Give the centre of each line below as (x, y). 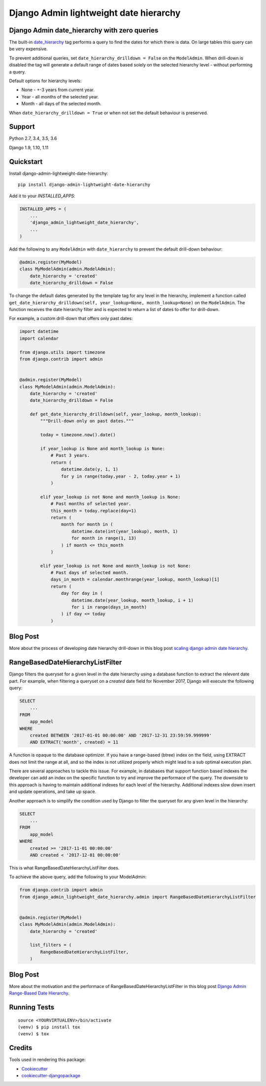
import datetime (39, 332)
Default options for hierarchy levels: (45, 81)
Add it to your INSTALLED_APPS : (42, 196)
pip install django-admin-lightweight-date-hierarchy (84, 185)
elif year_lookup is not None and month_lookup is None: (110, 497)
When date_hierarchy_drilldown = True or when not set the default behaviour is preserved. (109, 113)
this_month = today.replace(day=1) (93, 511)
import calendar (39, 338)
